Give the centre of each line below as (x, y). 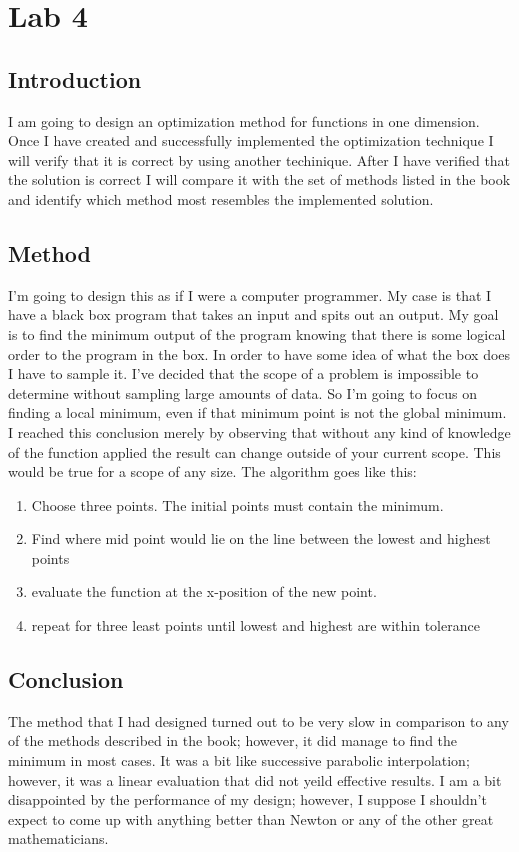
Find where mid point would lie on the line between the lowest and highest (261, 538)
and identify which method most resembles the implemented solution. (221, 198)
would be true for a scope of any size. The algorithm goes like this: (212, 471)
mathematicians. (58, 838)
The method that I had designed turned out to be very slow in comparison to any (258, 720)
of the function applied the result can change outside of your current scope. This (254, 451)
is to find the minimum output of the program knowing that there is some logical (257, 333)
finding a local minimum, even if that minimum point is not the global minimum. (257, 412)
